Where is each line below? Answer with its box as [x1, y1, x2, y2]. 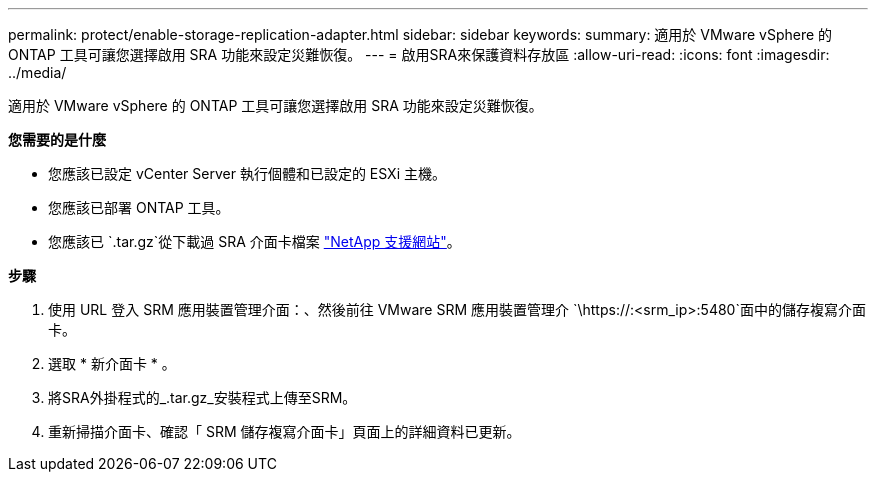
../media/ [8, 64, 67, 81]
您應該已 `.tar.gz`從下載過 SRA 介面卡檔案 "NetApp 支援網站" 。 [48, 233, 461, 250]
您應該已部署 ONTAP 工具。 [48, 199, 230, 216]
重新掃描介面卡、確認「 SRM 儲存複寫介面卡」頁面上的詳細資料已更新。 [48, 423, 521, 440]
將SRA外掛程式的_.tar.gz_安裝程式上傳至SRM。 [48, 389, 357, 406]
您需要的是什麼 [8, 131, 106, 148]
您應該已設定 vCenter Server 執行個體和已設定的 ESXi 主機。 [48, 165, 446, 182]
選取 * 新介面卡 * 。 [48, 355, 176, 372]
